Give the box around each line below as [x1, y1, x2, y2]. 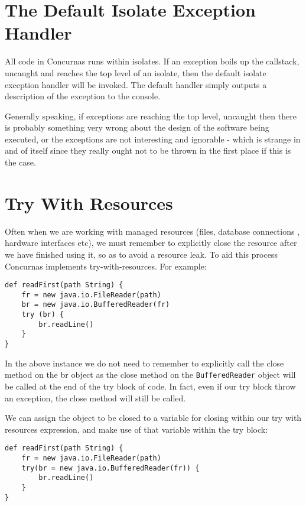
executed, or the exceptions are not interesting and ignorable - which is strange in [5, 132, 301, 145]
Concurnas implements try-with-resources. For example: [5, 260, 207, 272]
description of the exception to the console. [5, 90, 161, 102]
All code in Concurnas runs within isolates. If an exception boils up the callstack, [5, 55, 300, 67]
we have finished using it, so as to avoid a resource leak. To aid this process [5, 248, 278, 260]
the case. [5, 156, 36, 168]
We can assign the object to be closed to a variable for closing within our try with [5, 411, 302, 424]
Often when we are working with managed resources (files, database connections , [5, 225, 300, 237]
